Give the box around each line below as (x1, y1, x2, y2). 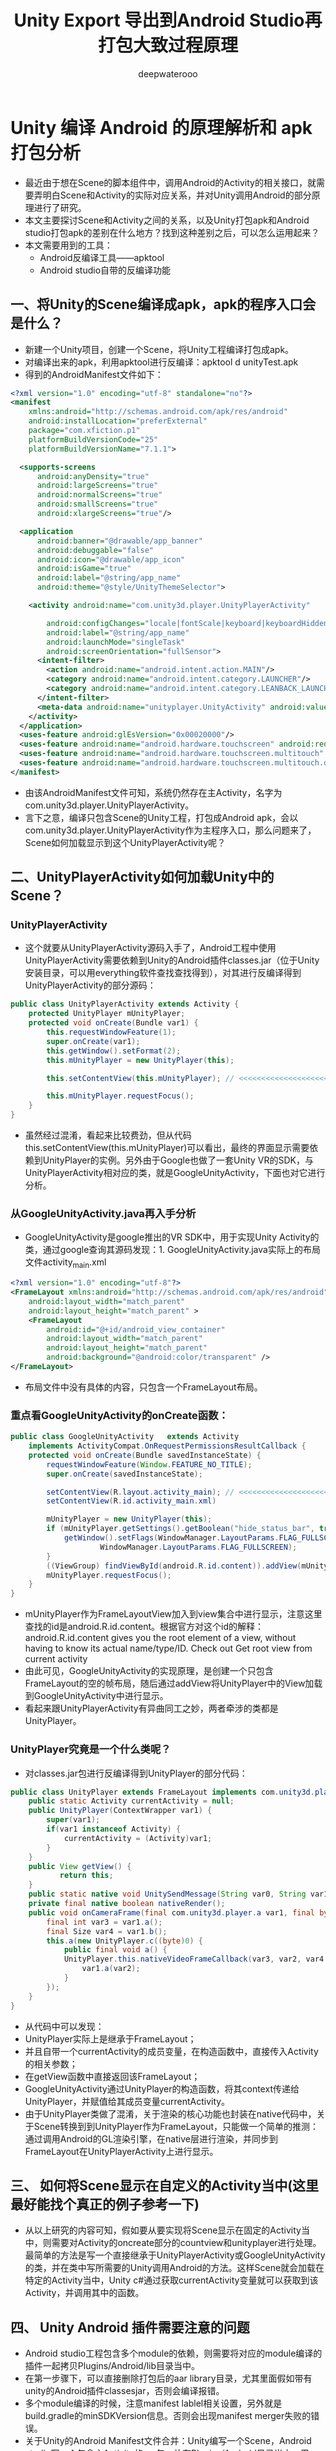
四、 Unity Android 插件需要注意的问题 (10, 2319, 250, 2336)
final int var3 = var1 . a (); (46, 1917, 163, 1927)
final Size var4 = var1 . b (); (46, 1926, 168, 1936)
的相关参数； (24, 2057, 78, 2070)
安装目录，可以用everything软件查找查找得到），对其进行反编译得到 (24, 967, 302, 979)
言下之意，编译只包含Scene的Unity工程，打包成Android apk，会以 (24, 811, 299, 823)
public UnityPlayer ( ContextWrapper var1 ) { (28, 1806, 213, 1816)
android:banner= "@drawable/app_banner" (36, 536, 203, 546)
